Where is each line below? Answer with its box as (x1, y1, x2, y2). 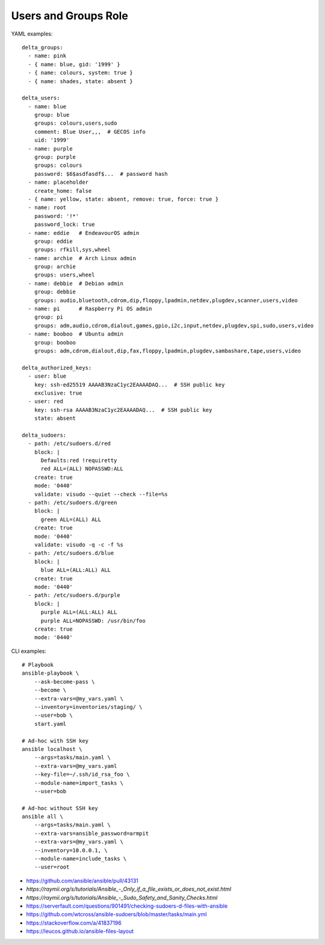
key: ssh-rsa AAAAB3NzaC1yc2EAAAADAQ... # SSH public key (34, 407, 212, 413)
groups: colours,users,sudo (34, 120, 117, 126)
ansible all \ (22, 813, 63, 820)
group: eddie (34, 238, 73, 245)
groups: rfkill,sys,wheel (34, 246, 111, 253)
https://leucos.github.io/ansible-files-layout (26, 928, 134, 935)
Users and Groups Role (11, 9, 129, 22)
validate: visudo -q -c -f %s (34, 541, 123, 548)
